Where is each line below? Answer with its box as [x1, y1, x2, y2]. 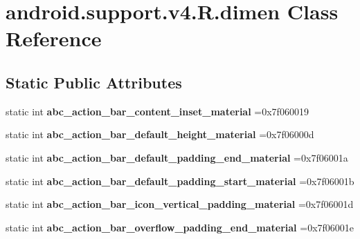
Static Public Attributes [6, 71, 182, 93]
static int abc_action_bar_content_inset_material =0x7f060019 [6, 104, 309, 118]
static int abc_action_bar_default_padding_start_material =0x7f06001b [6, 173, 354, 188]
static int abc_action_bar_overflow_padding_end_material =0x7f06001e [6, 220, 354, 234]
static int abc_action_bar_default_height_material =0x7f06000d [6, 127, 314, 142]
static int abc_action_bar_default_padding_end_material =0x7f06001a [6, 150, 348, 164]
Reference [6, 24, 102, 52]
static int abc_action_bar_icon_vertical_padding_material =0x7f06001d [6, 197, 354, 211]
